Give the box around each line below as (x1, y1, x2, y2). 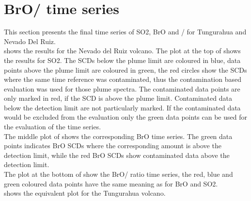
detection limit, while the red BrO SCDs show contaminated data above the (4, 150, 230, 160)
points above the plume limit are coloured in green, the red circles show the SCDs (4, 64, 247, 75)
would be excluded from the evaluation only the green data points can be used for (4, 112, 247, 122)
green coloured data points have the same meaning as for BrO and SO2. (4, 178, 218, 188)
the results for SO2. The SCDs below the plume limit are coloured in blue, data (4, 55, 241, 65)
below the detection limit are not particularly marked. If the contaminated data (4, 102, 241, 112)
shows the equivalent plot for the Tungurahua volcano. (4, 188, 166, 198)
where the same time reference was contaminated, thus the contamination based (4, 74, 241, 84)
